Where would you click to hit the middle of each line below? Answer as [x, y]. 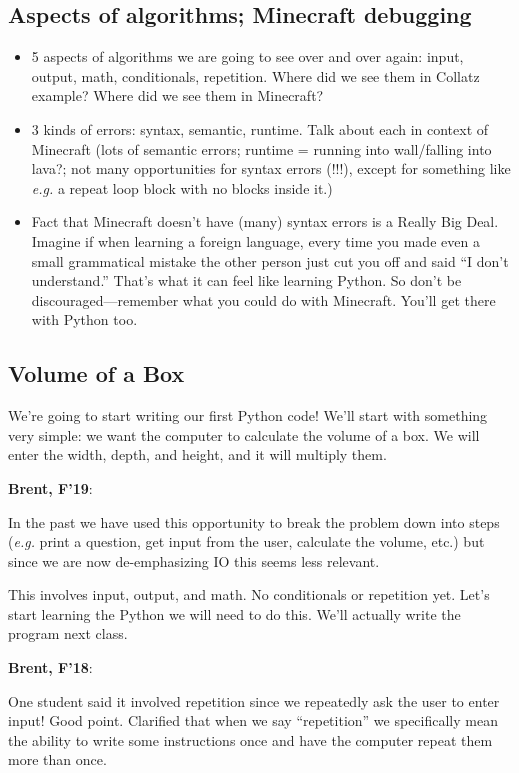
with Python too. [84, 319]
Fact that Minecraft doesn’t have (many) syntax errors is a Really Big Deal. [265, 221]
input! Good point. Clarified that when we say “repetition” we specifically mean [253, 720]
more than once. [57, 759]
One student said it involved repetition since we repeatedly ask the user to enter [254, 700]
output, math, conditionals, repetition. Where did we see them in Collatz [255, 75]
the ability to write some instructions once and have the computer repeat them [250, 739]
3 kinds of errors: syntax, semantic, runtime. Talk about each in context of [260, 128]
